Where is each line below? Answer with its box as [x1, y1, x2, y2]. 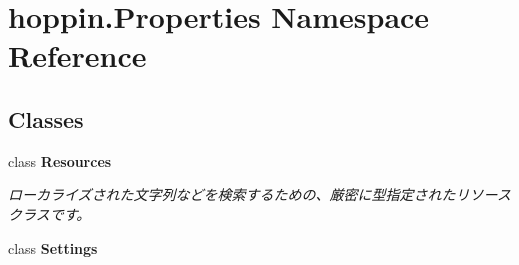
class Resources [8, 150, 112, 171]
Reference [8, 35, 147, 76]
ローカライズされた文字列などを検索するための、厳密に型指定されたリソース [8, 184, 511, 205]
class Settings [8, 237, 98, 258]
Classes [8, 103, 84, 134]
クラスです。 [8, 203, 91, 224]
